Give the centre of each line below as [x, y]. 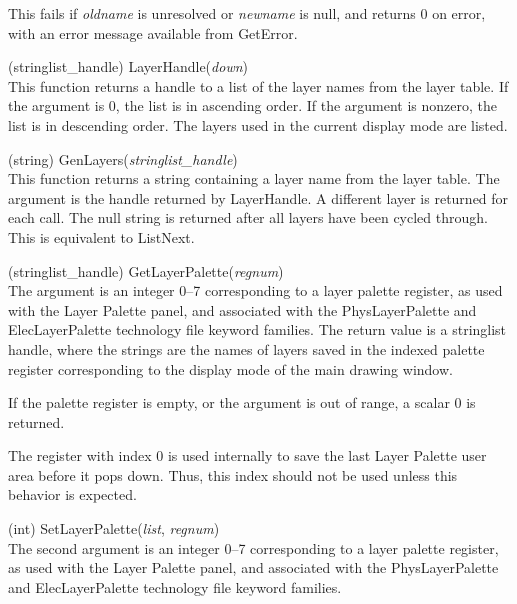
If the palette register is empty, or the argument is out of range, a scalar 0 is [242, 402]
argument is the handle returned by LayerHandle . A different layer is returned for [258, 197]
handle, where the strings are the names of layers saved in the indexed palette [246, 348]
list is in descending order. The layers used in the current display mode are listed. [258, 124]
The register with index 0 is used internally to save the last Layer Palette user [247, 455]
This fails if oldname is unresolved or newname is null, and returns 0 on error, [247, 13]
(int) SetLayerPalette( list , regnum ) [114, 528]
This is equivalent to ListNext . [101, 236]
